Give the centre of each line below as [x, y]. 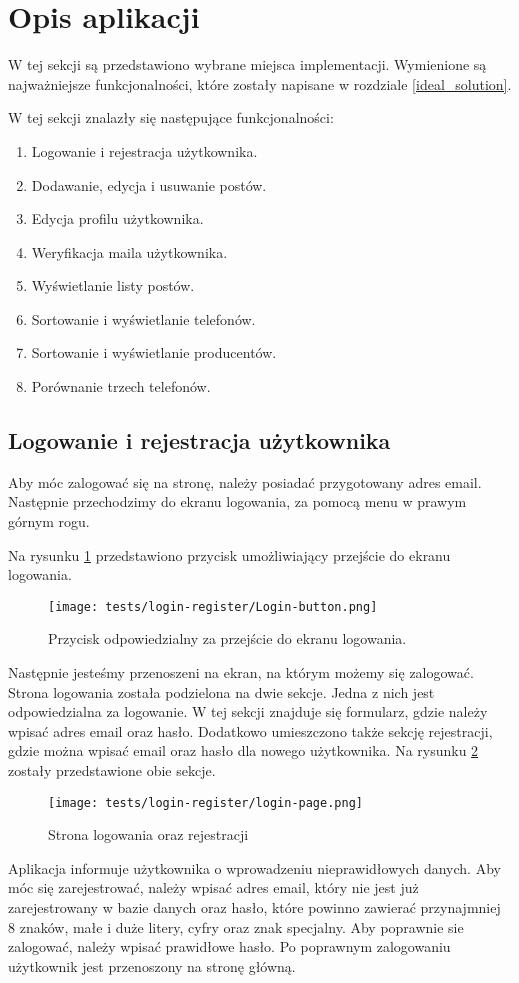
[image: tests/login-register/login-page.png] [205, 802]
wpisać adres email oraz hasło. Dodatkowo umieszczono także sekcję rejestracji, [250, 730]
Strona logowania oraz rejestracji [148, 834]
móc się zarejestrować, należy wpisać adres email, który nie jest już [213, 887]
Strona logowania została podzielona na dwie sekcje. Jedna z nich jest [221, 691]
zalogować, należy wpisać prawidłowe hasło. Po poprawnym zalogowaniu [229, 946]
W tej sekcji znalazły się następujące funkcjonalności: [171, 117]
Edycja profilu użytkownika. [117, 218]
